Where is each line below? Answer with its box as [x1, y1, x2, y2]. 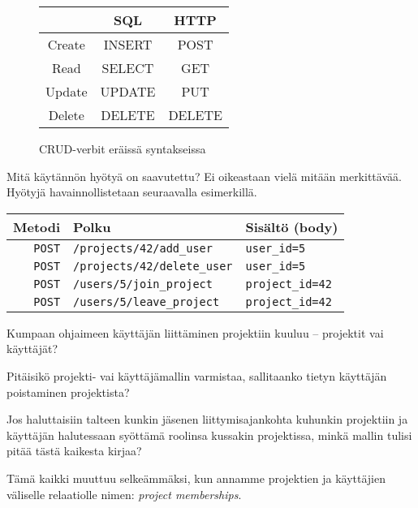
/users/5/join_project [73, 277, 213, 291]
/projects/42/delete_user [73, 259, 233, 273]
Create [47, 35, 85, 54]
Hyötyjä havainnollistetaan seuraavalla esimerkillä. [6, 183, 257, 200]
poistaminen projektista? [6, 383, 130, 400]
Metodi [13, 217, 61, 236]
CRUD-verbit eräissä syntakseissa [39, 140, 206, 157]
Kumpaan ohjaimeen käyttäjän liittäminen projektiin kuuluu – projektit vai [6, 324, 384, 341]
